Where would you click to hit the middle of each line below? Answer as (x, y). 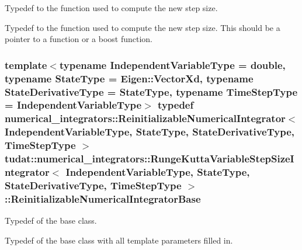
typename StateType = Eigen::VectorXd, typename (129, 78)
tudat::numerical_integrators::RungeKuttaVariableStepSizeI (150, 159)
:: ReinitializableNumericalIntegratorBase (103, 198)
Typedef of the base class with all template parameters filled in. (119, 240)
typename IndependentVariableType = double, (172, 65)
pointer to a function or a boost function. (79, 39)
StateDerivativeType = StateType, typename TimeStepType (151, 91)
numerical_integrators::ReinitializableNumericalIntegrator (145, 118)
